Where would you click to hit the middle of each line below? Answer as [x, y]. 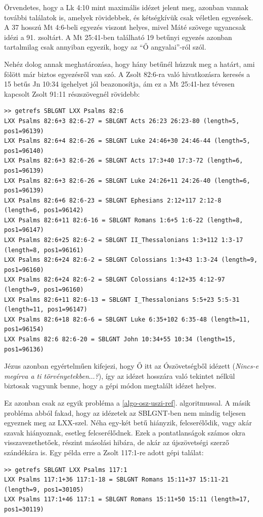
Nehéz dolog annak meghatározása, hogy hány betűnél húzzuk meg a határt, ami [129, 64]
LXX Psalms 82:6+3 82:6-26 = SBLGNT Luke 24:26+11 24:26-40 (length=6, [127, 181]
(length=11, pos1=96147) [46, 310]
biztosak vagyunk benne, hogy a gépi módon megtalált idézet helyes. [110, 386]
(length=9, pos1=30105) [44, 489]
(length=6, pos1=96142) [44, 210]
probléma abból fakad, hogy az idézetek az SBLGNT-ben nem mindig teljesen [125, 412]
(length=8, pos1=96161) [44, 250]
